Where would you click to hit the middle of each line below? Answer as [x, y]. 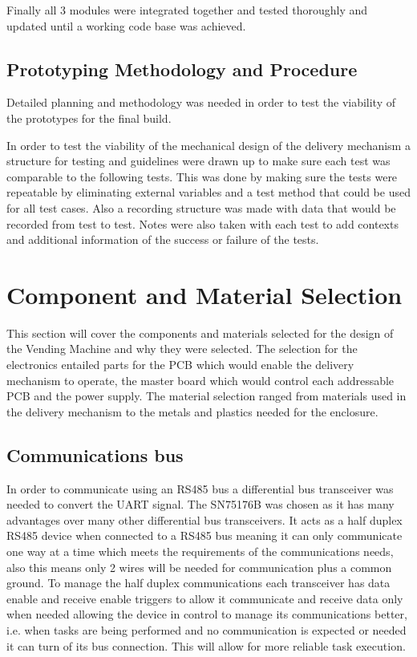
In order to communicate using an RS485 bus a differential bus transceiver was [200, 488]
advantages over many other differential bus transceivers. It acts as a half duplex [204, 519]
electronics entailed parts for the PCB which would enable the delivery [180, 365]
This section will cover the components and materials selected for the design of [200, 333]
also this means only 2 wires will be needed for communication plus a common [199, 567]
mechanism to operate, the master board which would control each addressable [200, 380]
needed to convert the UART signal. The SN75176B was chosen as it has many [200, 504]
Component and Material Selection [204, 294]
